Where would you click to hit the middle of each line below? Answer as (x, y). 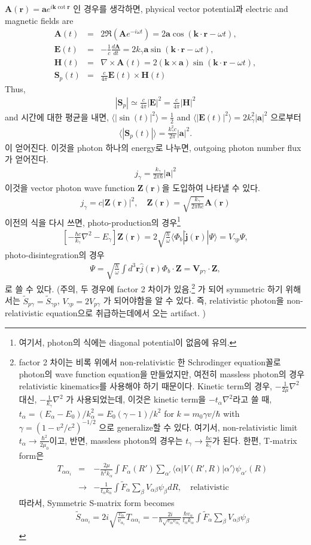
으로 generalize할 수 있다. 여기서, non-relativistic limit (198, 427)
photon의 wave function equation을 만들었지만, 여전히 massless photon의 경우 (162, 373)
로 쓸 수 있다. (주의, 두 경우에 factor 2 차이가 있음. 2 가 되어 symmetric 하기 (144, 288)
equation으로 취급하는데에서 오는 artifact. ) (126, 313)
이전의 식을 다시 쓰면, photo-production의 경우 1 (93, 221)
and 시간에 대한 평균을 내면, (57, 116)
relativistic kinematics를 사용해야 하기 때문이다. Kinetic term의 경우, (145, 385)
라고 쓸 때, (252, 399)
